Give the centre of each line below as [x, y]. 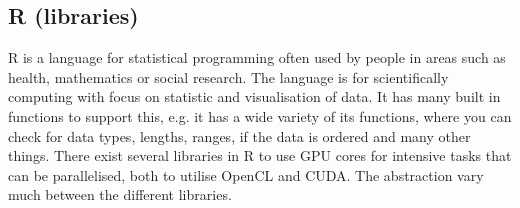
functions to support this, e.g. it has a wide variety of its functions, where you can [260, 115]
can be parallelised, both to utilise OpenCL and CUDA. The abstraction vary [246, 174]
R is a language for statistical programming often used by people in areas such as [257, 57]
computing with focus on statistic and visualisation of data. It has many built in [254, 96]
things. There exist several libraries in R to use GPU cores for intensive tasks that [260, 155]
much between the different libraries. [120, 194]
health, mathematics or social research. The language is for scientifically [228, 76]
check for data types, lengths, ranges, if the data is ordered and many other [239, 135]
